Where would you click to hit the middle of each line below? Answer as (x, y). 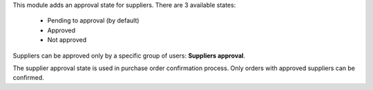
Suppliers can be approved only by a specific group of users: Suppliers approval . (129, 56)
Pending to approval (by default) (93, 21)
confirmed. (28, 78)
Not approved (67, 40)
